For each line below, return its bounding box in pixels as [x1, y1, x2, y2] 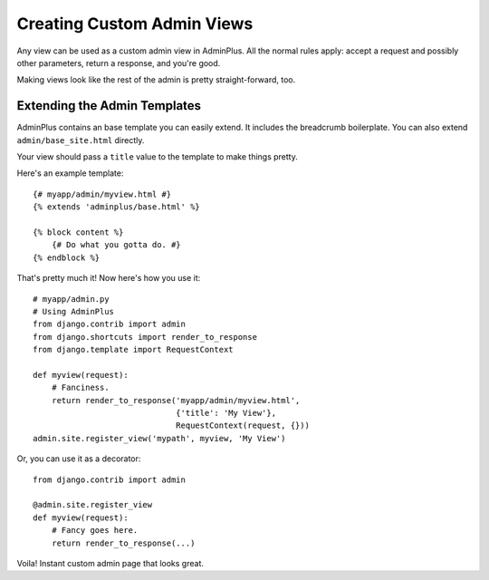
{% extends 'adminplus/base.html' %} [33, 202, 201, 212]
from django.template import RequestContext [33, 344, 235, 355]
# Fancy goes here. [51, 526, 139, 536]
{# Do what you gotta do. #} [51, 240, 181, 250]
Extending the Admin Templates [16, 98, 202, 113]
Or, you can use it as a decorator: [16, 453, 141, 464]
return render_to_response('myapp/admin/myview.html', [51, 395, 301, 405]
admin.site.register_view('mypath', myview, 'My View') [33, 433, 286, 443]
